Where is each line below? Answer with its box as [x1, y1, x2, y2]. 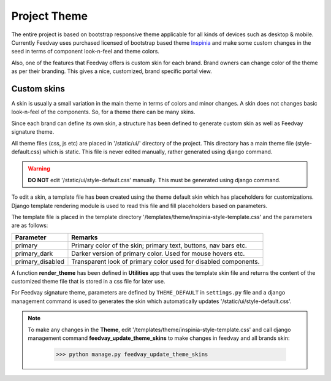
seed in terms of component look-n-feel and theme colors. [11, 48, 159, 55]
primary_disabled [15, 257, 64, 266]
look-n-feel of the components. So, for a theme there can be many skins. [11, 108, 196, 116]
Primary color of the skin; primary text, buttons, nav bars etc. [71, 241, 248, 250]
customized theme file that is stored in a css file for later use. [11, 278, 165, 285]
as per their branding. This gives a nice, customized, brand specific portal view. [11, 67, 213, 75]
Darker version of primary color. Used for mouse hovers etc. [71, 249, 245, 258]
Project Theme [11, 9, 88, 23]
